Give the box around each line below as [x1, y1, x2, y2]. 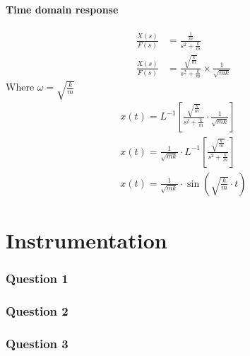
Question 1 [6, 269, 69, 287]
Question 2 [6, 302, 69, 319]
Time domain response [6, 1, 119, 16]
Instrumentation [6, 225, 167, 254]
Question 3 [6, 334, 69, 352]
